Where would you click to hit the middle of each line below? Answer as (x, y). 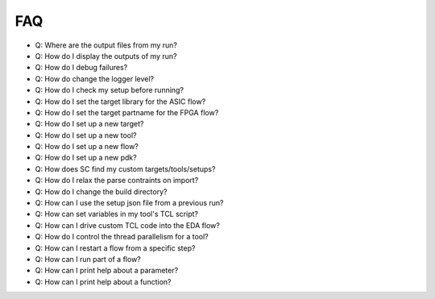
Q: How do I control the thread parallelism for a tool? (122, 237)
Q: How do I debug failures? (81, 68)
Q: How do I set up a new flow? (87, 147)
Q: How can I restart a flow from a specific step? (115, 248)
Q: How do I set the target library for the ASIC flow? (120, 102)
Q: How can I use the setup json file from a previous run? (129, 203)
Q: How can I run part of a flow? (88, 259)
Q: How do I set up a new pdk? (86, 158)
